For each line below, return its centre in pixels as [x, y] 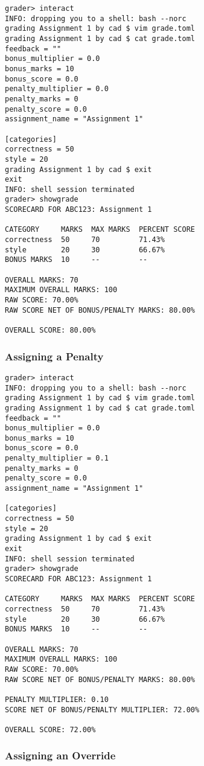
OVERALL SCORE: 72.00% [50, 729]
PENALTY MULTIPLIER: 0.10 [57, 699]
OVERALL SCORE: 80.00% [50, 330]
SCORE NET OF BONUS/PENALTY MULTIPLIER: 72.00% [102, 710]
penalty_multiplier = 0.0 [57, 89]
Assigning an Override [60, 755]
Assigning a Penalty [54, 356]
